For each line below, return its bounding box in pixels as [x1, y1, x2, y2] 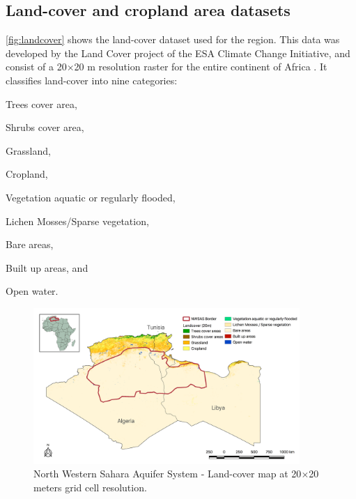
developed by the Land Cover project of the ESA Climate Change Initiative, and [6, 45, 350, 60]
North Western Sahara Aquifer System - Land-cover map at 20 [33, 466, 302, 481]
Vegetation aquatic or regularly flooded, [6, 190, 176, 204]
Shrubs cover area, [6, 120, 84, 135]
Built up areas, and [6, 260, 88, 275]
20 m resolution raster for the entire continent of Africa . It [74, 59, 327, 74]
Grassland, [6, 143, 51, 158]
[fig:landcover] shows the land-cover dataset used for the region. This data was [6, 32, 340, 47]
